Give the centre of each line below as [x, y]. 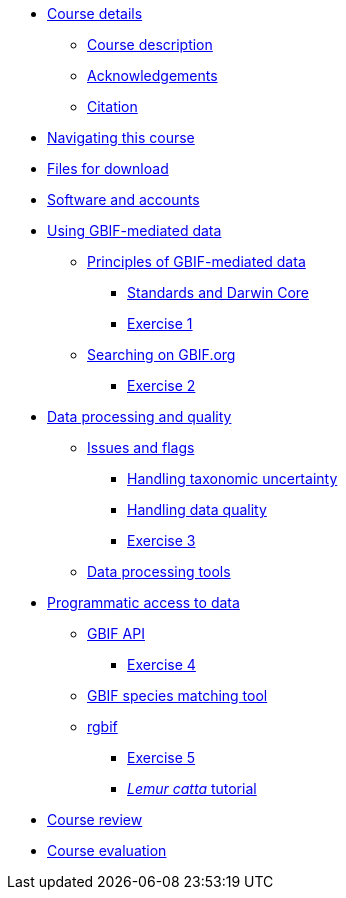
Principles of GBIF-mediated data [196, 261]
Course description [150, 44]
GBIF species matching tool [177, 695]
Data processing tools [159, 571]
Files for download [108, 168]
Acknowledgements [152, 75]
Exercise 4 [161, 664]
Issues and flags [141, 447]
